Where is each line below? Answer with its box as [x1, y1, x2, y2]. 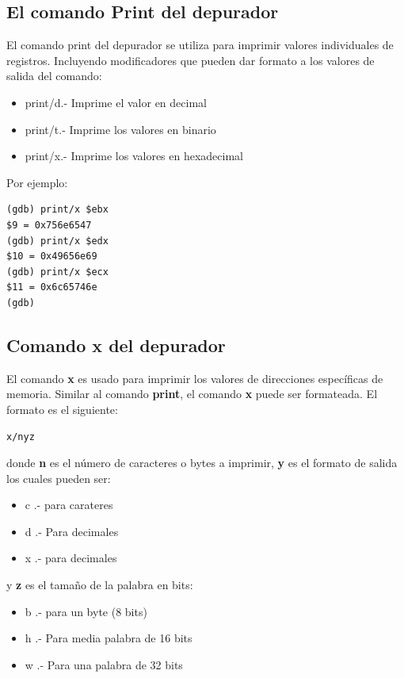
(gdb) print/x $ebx [6, 204, 109, 216]
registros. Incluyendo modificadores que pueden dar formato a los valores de [6, 52, 375, 68]
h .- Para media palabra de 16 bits [25, 630, 192, 646]
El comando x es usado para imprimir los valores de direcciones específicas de [6, 370, 383, 386]
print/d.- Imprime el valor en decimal [25, 94, 207, 110]
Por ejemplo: [6, 174, 68, 190]
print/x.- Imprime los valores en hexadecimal [25, 147, 243, 164]
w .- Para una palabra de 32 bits [25, 656, 183, 672]
